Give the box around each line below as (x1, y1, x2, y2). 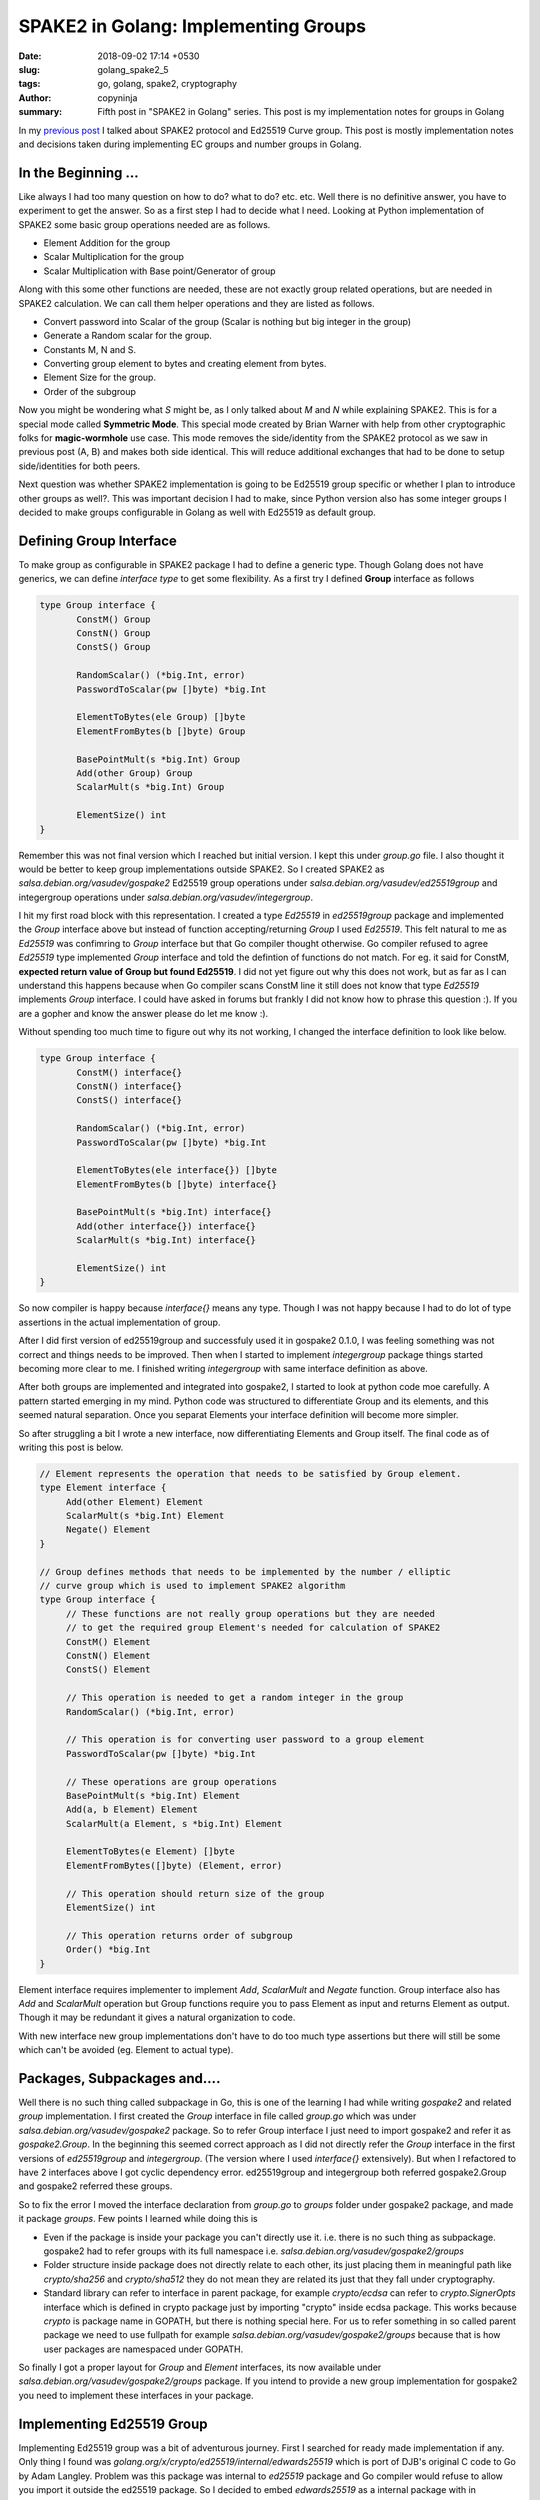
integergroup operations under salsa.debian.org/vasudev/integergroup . (18, 891, 314, 903)
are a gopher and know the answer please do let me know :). (18, 1007, 269, 1019)
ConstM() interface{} (76, 1066, 183, 1078)
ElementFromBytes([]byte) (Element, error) (65, 1860, 283, 1871)
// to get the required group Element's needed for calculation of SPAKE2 (65, 1622, 441, 1634)
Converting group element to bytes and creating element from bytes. (43, 358, 327, 370)
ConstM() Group (76, 613, 151, 625)
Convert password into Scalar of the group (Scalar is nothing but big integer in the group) (43, 315, 412, 327)
